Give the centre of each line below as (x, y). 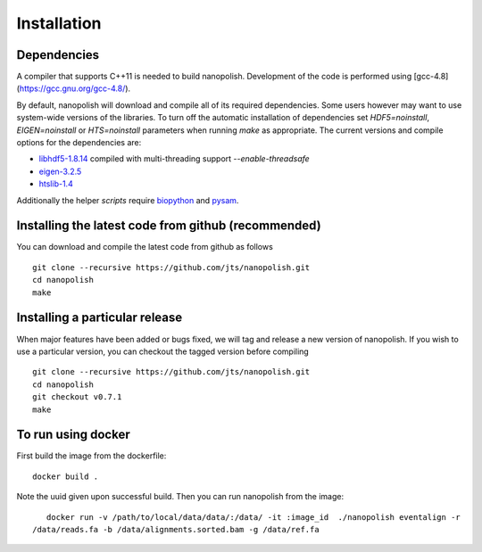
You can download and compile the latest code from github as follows (145, 247)
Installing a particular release (100, 318)
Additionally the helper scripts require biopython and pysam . (128, 200)
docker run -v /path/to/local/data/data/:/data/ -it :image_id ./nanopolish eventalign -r (253, 517)
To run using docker (73, 435)
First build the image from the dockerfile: (91, 456)
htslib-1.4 (56, 184)
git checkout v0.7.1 (77, 397)
